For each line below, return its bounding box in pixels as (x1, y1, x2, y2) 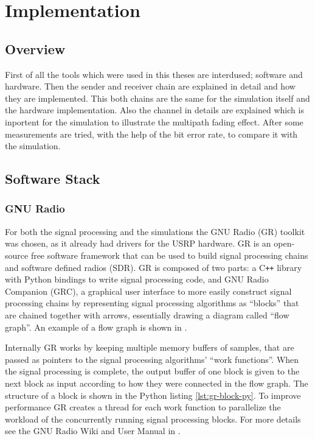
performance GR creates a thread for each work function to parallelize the (5, 401, 281, 413)
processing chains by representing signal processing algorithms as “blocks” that (5, 297, 299, 309)
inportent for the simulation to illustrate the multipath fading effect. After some (5, 115, 303, 128)
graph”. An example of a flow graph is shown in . (5, 320, 187, 333)
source (5, 248, 29, 261)
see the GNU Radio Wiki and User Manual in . (5, 424, 181, 437)
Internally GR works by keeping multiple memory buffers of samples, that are (5, 341, 294, 354)
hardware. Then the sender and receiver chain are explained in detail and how (5, 80, 296, 93)
